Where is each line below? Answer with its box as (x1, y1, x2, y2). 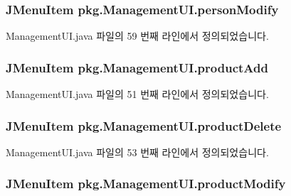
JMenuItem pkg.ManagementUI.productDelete (6, 116, 282, 134)
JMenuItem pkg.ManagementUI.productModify (6, 175, 286, 192)
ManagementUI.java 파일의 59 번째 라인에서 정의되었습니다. (6, 28, 269, 43)
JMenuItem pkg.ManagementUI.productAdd (6, 58, 268, 76)
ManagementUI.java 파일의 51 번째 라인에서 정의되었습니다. (6, 87, 269, 102)
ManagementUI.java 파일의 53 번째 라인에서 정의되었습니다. (6, 144, 269, 159)
